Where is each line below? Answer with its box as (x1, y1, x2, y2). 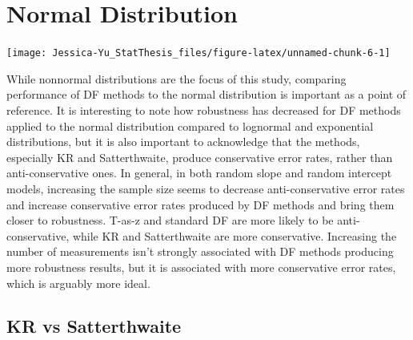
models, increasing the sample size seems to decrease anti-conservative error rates (6, 180, 405, 196)
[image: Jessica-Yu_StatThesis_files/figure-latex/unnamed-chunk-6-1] (6, 47, 391, 59)
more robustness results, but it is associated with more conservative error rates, (6, 258, 396, 275)
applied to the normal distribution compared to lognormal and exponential (6, 117, 374, 134)
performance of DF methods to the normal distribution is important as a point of (6, 86, 407, 103)
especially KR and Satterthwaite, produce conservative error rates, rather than (6, 148, 393, 165)
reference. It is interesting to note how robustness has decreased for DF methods (6, 101, 401, 118)
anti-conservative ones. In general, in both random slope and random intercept (6, 164, 392, 181)
